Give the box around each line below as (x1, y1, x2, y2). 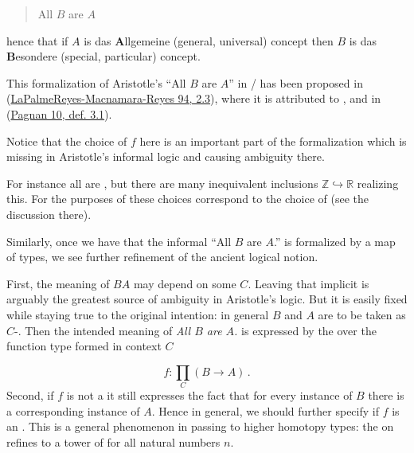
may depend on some (133, 275, 236, 291)
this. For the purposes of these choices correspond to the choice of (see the (6, 190, 369, 207)
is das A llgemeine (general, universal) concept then (84, 32, 334, 49)
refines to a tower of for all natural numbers (6, 433, 221, 450)
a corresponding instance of (6, 402, 140, 419)
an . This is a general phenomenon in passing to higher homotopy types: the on (6, 418, 394, 435)
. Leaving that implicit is (248, 275, 369, 291)
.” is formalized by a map (273, 232, 396, 249)
